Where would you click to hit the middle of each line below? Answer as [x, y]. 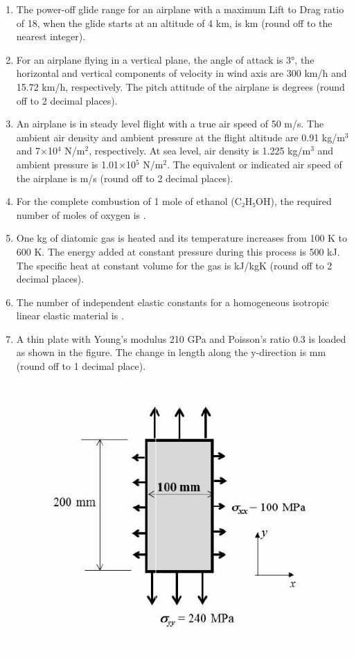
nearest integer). [51, 36]
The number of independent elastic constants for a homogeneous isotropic [172, 302]
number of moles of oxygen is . [81, 214]
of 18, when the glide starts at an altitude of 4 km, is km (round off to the [174, 23]
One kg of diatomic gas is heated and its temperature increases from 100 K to [182, 238]
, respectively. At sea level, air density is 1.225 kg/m [200, 151]
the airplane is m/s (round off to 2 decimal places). [125, 178]
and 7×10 [37, 151]
